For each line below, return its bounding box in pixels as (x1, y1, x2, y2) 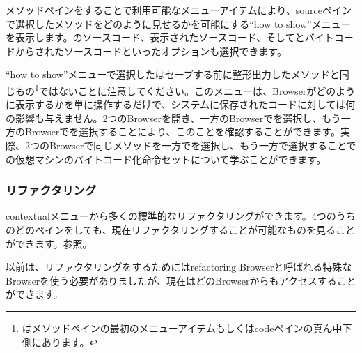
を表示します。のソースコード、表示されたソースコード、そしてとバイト (6, 30, 334, 45)
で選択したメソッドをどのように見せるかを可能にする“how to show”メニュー (6, 16, 351, 31)
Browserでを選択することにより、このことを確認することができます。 (24, 124, 341, 139)
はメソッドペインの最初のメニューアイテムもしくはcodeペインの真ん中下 (22, 320, 352, 335)
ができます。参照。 (6, 236, 93, 250)
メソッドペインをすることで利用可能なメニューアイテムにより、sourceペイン (6, 3, 352, 17)
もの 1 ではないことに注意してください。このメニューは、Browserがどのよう (15, 81, 356, 98)
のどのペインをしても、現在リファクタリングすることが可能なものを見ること (6, 223, 355, 236)
